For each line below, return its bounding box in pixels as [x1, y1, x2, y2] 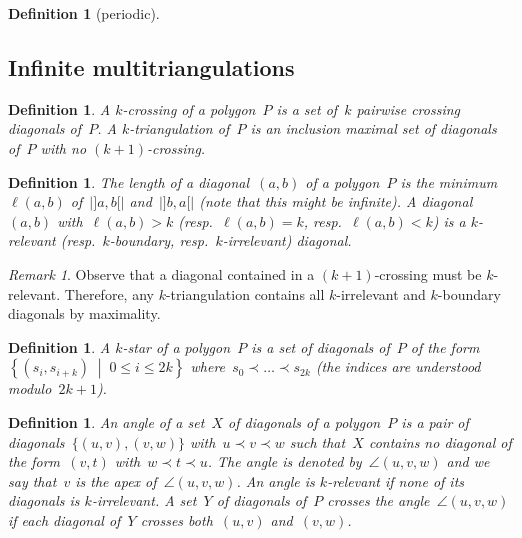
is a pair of [401, 411, 469, 432]
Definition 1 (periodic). [8, 3, 160, 23]
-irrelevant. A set [91, 490, 197, 511]
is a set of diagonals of [251, 336, 390, 357]
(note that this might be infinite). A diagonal [199, 191, 473, 212]
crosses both [140, 509, 213, 530]
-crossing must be [374, 263, 482, 284]
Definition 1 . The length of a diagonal [8, 171, 250, 192]
